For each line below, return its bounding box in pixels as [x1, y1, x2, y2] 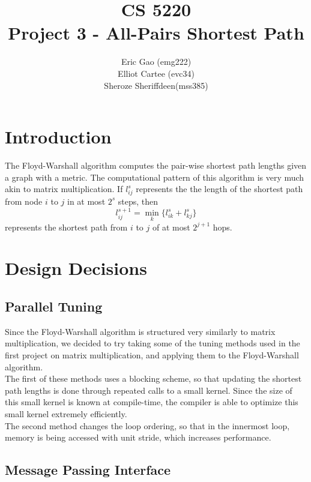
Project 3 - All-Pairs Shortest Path [8, 20, 304, 45]
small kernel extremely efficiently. [5, 407, 127, 420]
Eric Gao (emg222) [121, 55, 192, 68]
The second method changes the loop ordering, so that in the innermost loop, [5, 419, 290, 432]
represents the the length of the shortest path [136, 182, 303, 195]
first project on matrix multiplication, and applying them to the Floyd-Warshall [5, 348, 299, 361]
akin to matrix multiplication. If [5, 182, 123, 195]
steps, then [118, 194, 159, 207]
